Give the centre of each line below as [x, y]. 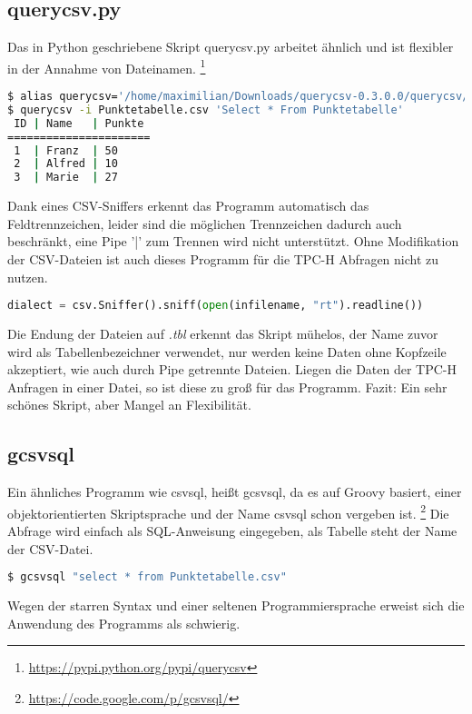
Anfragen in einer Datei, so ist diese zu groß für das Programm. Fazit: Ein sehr [227, 387]
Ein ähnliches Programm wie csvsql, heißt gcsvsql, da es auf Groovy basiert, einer [235, 492]
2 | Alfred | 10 [66, 164]
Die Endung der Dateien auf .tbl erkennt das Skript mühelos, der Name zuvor [223, 334]
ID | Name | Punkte [79, 123]
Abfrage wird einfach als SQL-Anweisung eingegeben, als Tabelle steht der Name [232, 531]
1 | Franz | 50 [66, 150]
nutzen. [28, 277]
